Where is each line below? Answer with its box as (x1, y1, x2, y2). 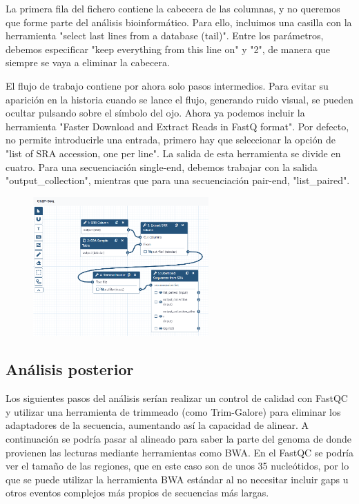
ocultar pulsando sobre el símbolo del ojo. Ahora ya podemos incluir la (6, 105, 305, 120)
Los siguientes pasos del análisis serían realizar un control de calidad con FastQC (6, 391, 348, 405)
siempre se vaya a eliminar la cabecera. (6, 55, 170, 70)
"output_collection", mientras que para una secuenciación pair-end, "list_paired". (6, 173, 350, 188)
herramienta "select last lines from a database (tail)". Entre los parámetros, (6, 28, 324, 43)
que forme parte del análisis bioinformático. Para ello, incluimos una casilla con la (6, 14, 352, 29)
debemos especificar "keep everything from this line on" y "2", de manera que (6, 41, 331, 56)
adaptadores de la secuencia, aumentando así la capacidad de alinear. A (6, 418, 309, 432)
